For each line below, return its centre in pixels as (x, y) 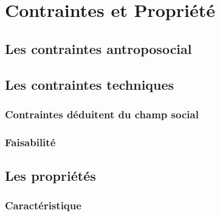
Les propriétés (50, 176)
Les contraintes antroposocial (98, 48)
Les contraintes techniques (90, 84)
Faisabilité (30, 142)
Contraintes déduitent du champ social (102, 114)
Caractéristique (43, 205)
